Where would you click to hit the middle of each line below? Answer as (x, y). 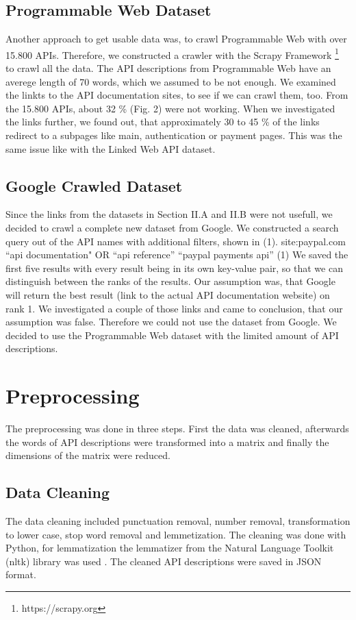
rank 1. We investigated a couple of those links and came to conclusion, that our (174, 308)
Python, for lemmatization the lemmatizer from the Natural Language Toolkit (170, 548)
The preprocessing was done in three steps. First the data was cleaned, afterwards (177, 429)
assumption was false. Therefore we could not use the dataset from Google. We (171, 322)
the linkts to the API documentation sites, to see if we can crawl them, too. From (177, 95)
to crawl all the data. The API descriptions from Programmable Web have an (168, 68)
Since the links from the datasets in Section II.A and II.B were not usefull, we (169, 214)
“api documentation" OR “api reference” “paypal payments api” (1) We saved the (177, 255)
